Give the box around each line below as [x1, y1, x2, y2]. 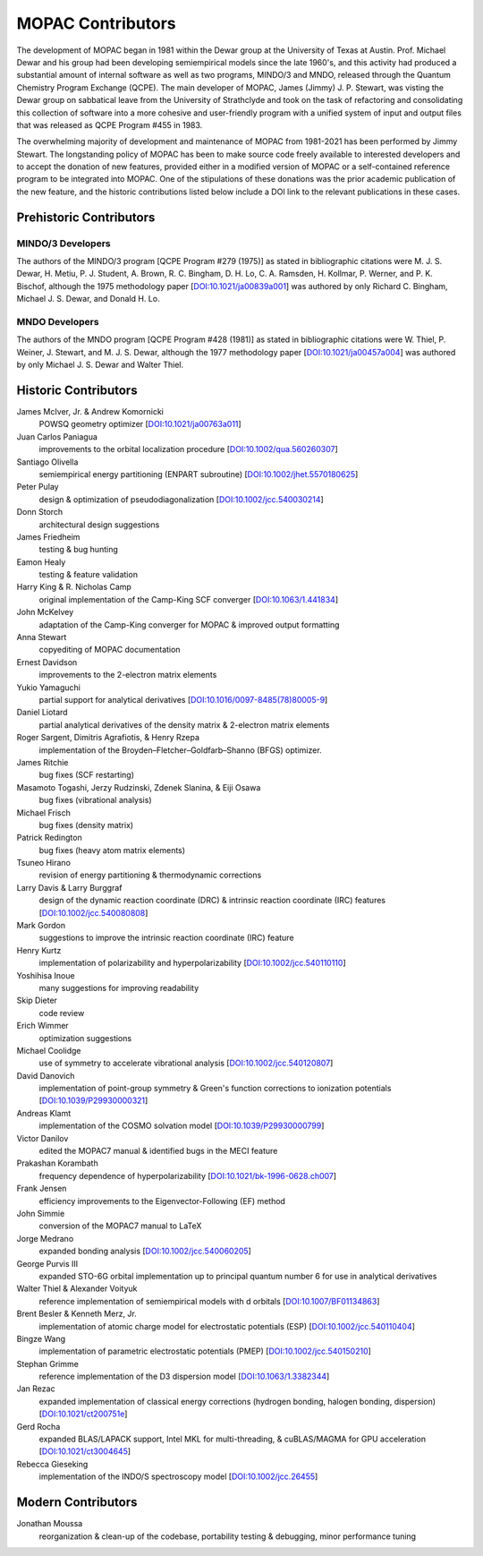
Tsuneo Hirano [16, 858, 72, 868]
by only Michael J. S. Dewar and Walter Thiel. [16, 359, 183, 371]
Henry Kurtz [16, 945, 62, 955]
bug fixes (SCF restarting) [38, 770, 134, 781]
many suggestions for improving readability [38, 982, 199, 993]
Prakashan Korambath [16, 1158, 98, 1168]
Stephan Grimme [16, 1358, 80, 1369]
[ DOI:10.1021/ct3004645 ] [38, 1446, 131, 1457]
